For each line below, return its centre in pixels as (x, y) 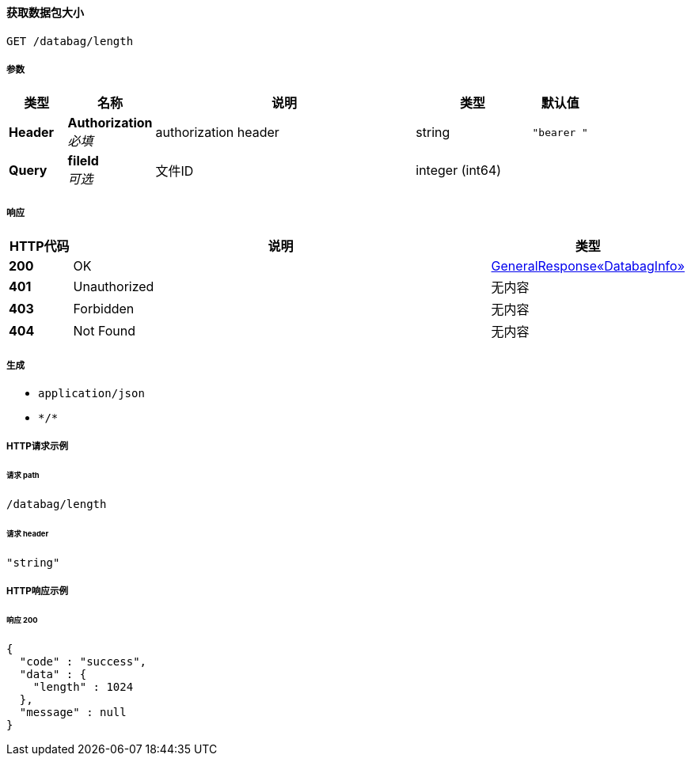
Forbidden (104, 309)
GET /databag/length (70, 41)
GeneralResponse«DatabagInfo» (588, 266)
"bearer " (560, 132)
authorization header (217, 133)
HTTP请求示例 (38, 447)
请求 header (28, 533)
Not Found (104, 331)
